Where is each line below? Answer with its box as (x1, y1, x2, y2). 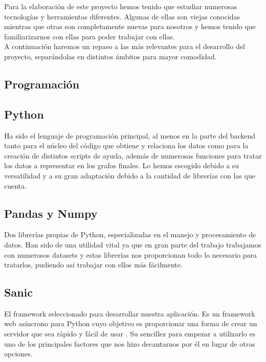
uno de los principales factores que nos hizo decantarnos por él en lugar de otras (4, 338, 255, 349)
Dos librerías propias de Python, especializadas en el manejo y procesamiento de (4, 229, 256, 240)
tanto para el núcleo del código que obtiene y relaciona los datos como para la (4, 140, 249, 151)
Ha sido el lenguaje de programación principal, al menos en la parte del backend (4, 130, 256, 141)
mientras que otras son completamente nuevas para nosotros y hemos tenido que (4, 21, 256, 32)
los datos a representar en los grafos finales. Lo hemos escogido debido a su (4, 160, 239, 171)
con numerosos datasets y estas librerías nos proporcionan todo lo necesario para (4, 249, 257, 260)
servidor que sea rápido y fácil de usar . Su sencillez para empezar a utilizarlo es (4, 328, 256, 339)
